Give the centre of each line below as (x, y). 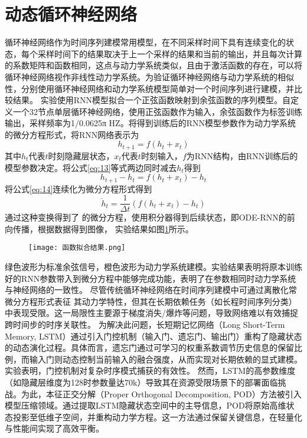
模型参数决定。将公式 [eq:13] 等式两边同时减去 (91, 167)
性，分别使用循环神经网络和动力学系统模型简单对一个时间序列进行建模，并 (149, 88)
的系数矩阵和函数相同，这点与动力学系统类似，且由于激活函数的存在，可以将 (153, 65)
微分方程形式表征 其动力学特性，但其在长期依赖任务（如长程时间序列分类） (151, 301)
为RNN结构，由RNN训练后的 (242, 155)
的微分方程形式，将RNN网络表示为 (72, 134)
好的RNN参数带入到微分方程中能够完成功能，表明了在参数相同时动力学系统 (151, 278)
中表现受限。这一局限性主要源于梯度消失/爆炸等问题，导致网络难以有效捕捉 (151, 313)
